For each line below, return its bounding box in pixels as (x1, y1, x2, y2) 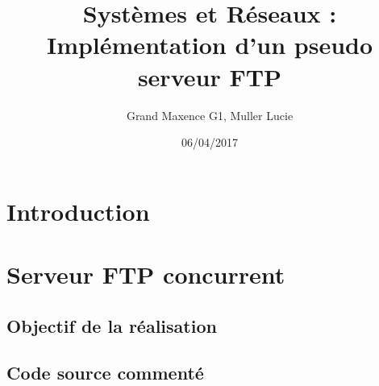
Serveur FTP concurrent (6, 258, 285, 291)
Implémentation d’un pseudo (46, 28, 373, 61)
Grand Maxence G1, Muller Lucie (126, 106, 294, 123)
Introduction (6, 194, 150, 227)
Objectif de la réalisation (6, 313, 217, 338)
